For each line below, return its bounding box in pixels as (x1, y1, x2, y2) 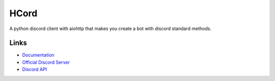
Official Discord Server (22, 59, 70, 65)
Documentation (22, 52, 54, 58)
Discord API (22, 66, 47, 72)
